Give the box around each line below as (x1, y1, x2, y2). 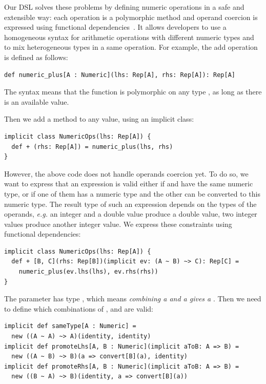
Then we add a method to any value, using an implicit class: (4, 113, 194, 124)
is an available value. (4, 96, 69, 107)
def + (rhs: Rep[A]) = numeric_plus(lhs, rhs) (11, 143, 173, 150)
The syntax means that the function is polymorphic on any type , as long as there (4, 86, 262, 97)
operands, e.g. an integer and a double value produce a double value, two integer (4, 208, 257, 219)
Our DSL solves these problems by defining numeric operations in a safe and (4, 2, 244, 12)
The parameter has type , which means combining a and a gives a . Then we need (4, 293, 261, 304)
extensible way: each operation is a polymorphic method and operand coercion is (4, 11, 258, 22)
